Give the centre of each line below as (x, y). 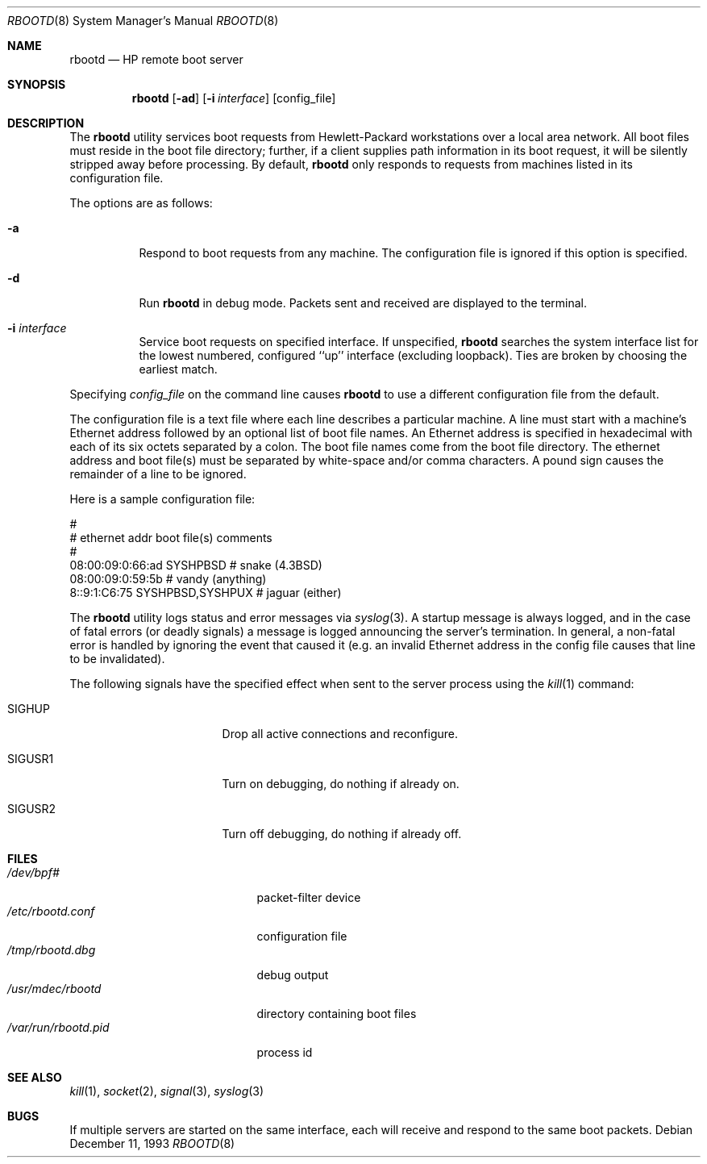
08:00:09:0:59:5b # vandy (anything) (168, 579)
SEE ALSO (35, 1077)
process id (285, 1052)
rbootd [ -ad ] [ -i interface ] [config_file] (234, 98)
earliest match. (178, 369)
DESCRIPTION (46, 123)
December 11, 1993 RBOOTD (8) (152, 1143)
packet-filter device (309, 897)
